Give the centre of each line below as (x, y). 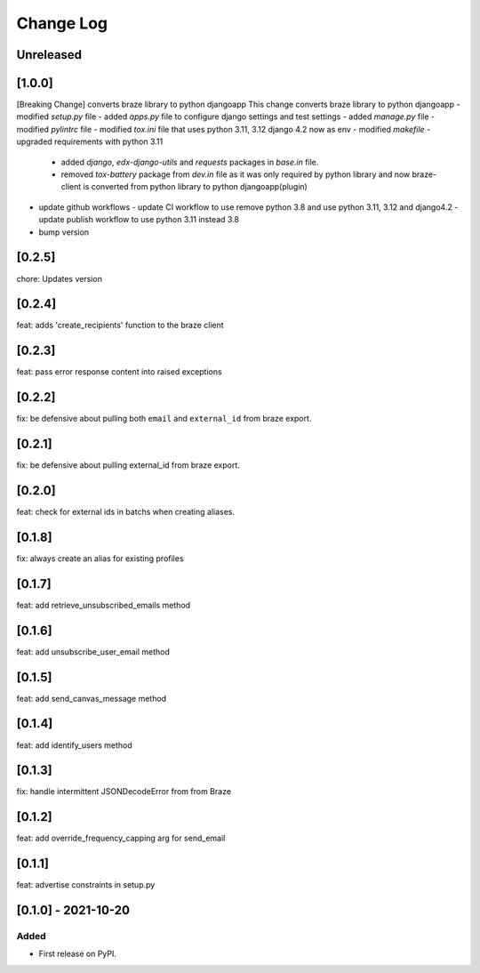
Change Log (62, 23)
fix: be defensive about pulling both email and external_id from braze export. (164, 419)
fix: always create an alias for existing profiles (100, 558)
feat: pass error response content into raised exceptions (119, 372)
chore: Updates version (59, 278)
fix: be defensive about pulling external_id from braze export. (128, 465)
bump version (64, 232)
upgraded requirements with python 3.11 (90, 141)
